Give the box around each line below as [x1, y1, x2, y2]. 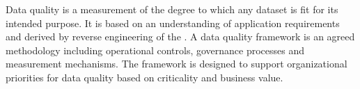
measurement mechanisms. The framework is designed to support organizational [6, 56, 347, 71]
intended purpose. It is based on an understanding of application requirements [6, 15, 340, 30]
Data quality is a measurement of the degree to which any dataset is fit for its [6, 2, 338, 16]
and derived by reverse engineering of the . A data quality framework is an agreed [6, 29, 355, 44]
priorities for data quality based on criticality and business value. [6, 70, 283, 84]
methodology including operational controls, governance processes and [6, 42, 305, 57]
